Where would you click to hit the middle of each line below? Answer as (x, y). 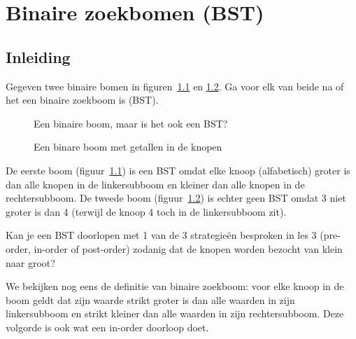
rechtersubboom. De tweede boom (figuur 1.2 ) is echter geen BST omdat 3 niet (176, 198)
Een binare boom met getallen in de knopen (128, 147)
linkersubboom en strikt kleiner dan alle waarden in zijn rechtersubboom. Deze (175, 313)
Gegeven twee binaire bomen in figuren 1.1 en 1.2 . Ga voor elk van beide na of (175, 86)
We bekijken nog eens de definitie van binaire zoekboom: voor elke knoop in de (175, 286)
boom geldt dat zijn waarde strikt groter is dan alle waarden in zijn (150, 299)
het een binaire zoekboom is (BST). (82, 100)
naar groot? (30, 262)
